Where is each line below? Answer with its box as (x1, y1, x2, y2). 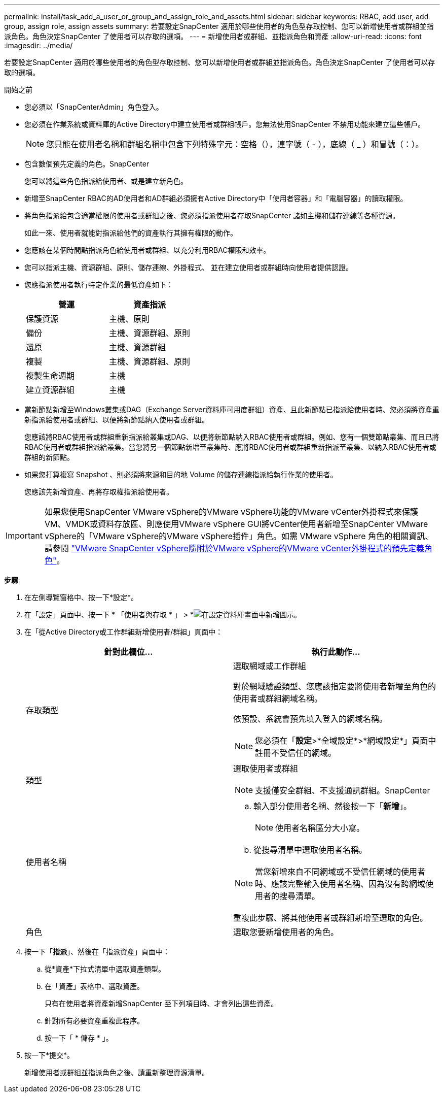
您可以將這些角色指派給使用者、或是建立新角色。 (24, 177, 188, 185)
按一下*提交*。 (24, 1051, 75, 1059)
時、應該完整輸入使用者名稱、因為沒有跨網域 (255, 879, 426, 889)
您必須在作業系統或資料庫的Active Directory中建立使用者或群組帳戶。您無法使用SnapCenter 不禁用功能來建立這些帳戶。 (24, 120, 425, 128)
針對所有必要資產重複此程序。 (45, 1016, 144, 1025)
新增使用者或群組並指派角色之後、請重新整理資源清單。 (24, 1068, 209, 1077)
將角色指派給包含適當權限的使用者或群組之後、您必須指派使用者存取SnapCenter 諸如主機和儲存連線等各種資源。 (24, 211, 400, 220)
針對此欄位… (104, 647, 153, 657)
